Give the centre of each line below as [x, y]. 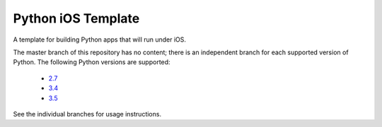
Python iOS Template [76, 18]
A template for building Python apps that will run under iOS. [100, 40]
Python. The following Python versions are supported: [92, 62]
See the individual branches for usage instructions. [87, 114]
